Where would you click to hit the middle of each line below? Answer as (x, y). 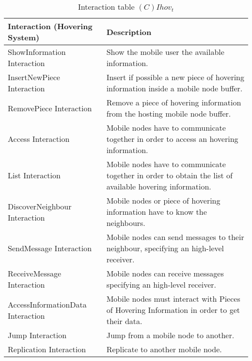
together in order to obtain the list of (169, 175)
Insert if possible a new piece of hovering (175, 77)
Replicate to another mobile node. (164, 349)
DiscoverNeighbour (40, 206)
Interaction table (106, 7)
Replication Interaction (47, 349)
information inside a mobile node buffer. (174, 88)
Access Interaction (39, 139)
